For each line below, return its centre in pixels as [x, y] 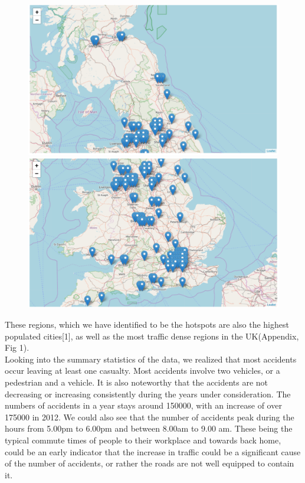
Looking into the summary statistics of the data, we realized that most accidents [151, 359]
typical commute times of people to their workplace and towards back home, [143, 440]
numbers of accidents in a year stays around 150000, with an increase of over [143, 405]
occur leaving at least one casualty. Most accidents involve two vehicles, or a [142, 371]
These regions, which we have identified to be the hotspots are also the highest [147, 324]
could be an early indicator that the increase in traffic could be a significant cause [153, 451]
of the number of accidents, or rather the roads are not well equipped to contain [150, 463]
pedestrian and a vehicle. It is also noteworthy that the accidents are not [137, 382]
